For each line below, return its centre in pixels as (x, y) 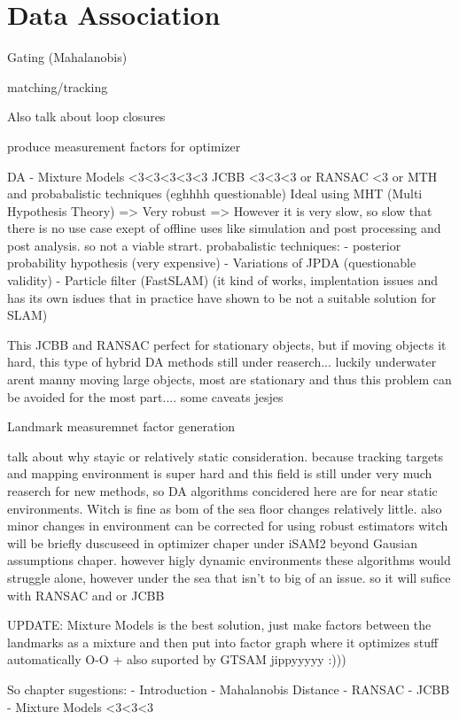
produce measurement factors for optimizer (124, 146)
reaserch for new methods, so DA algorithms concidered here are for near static (222, 491)
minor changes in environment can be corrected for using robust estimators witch (228, 526)
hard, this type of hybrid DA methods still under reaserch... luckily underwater (222, 362)
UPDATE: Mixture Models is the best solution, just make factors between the (219, 625)
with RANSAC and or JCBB (86, 595)
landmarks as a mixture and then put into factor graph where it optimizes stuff (223, 642)
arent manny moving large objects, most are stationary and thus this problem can (229, 379)
